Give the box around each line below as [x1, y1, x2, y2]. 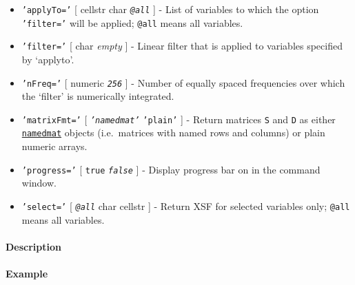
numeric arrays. [21, 139, 88, 154]
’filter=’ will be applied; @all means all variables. [21, 15, 243, 30]
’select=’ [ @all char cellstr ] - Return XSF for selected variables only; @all [21, 198, 350, 213]
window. [21, 176, 57, 190]
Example [6, 266, 48, 280]
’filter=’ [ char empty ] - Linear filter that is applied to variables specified [21, 39, 343, 53]
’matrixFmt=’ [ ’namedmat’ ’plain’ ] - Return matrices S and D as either [21, 112, 336, 126]
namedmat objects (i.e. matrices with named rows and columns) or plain [21, 125, 325, 140]
